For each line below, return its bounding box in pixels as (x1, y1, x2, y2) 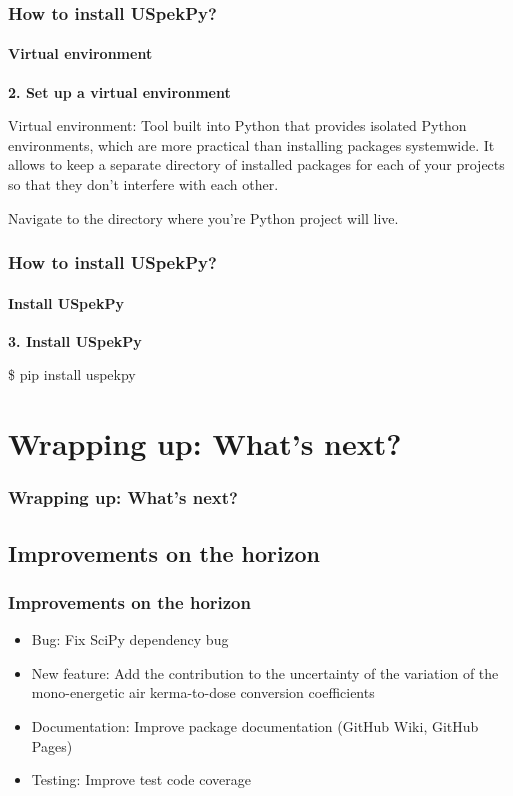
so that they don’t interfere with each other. (8, 174, 279, 195)
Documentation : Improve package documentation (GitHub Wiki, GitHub (31, 716, 479, 737)
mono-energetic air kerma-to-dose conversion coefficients (31, 682, 375, 703)
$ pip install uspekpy (8, 364, 136, 385)
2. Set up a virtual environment (8, 81, 231, 102)
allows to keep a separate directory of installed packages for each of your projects (8, 154, 505, 175)
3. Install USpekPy (8, 330, 142, 351)
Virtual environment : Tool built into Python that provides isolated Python (8, 115, 467, 136)
